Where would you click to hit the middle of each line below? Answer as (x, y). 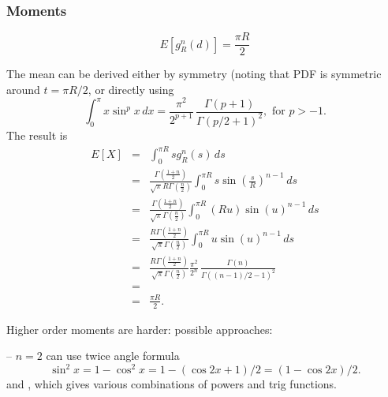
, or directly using (131, 89)
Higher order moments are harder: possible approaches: (140, 329)
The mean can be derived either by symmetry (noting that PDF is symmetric (194, 74)
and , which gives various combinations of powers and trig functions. (172, 384)
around (23, 89)
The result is (37, 135)
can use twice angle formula (113, 356)
